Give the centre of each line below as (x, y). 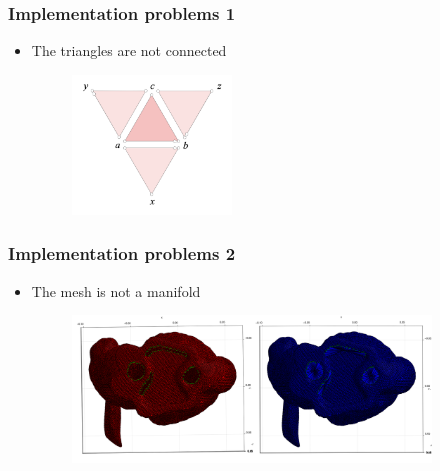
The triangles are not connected (129, 50)
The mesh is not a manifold (116, 290)
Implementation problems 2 (122, 253)
